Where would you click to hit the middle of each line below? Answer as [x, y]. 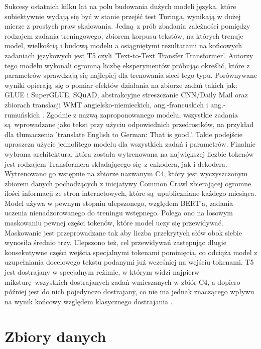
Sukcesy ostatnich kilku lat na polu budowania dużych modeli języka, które [120, 6]
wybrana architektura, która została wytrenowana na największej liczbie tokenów [129, 153]
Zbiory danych [55, 336]
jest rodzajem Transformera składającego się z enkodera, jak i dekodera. [116, 163]
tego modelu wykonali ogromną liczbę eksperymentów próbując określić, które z [127, 65]
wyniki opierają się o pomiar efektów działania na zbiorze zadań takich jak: [121, 85]
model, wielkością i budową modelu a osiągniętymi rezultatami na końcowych [123, 45]
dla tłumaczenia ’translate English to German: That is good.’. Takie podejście [124, 134]
